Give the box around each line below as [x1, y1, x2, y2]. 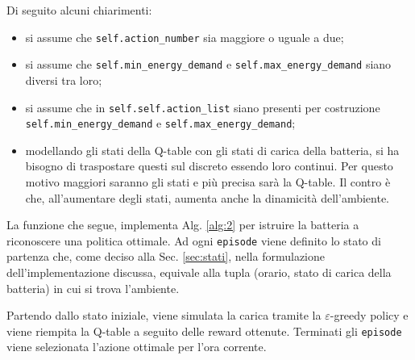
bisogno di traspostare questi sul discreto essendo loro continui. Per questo [25, 157, 393, 174]
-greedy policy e [330, 307, 409, 324]
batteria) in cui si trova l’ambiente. [6, 279, 180, 296]
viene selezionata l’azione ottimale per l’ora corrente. [6, 338, 267, 355]
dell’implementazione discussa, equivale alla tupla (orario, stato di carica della [6, 264, 392, 281]
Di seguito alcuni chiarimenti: [6, 2, 152, 18]
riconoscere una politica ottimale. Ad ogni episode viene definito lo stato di [6, 232, 381, 249]
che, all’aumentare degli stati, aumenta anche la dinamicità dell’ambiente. [25, 189, 390, 206]
